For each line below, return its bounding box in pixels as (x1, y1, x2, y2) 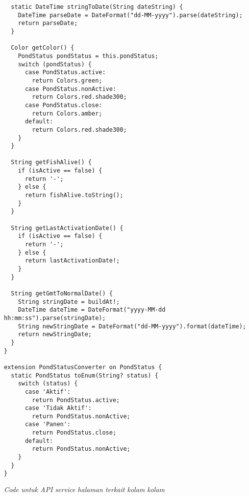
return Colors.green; (32, 77, 102, 84)
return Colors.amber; (32, 110, 102, 117)
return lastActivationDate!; (25, 257, 120, 264)
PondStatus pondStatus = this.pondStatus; (18, 52, 158, 59)
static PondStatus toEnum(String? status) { (11, 372, 158, 379)
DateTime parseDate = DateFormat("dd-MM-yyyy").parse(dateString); (18, 11, 243, 19)
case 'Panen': (25, 421, 71, 428)
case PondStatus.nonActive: (25, 85, 117, 92)
